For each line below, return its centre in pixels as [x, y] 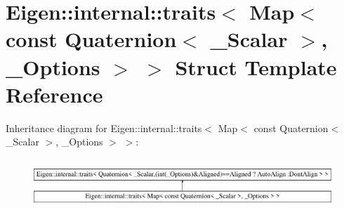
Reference [54, 94]
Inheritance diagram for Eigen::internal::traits [104, 128]
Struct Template [256, 66]
